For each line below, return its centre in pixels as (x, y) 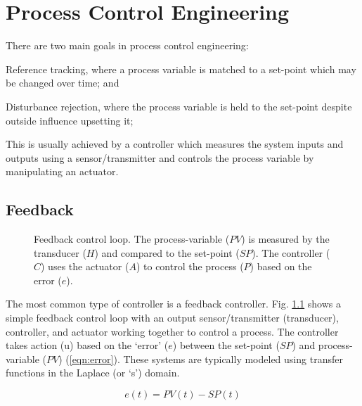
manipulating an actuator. (62, 171)
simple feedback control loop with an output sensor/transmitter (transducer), (172, 318)
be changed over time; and (63, 83)
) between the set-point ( (226, 345)
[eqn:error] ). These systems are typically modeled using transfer (206, 359)
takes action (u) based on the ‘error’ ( (87, 345)
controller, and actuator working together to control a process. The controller (172, 331)
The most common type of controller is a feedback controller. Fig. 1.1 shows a (174, 304)
